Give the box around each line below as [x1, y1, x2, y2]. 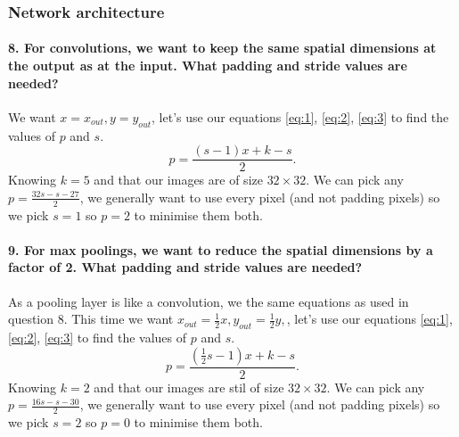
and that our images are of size [94, 170, 263, 189]
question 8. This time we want [8, 309, 174, 328]
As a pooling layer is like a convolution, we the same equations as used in [8, 292, 409, 310]
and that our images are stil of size [94, 377, 284, 396]
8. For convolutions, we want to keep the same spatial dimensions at [8, 38, 437, 57]
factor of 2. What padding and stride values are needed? [8, 258, 363, 276]
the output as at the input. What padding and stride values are [8, 56, 407, 75]
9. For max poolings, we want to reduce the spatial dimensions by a [8, 240, 433, 259]
